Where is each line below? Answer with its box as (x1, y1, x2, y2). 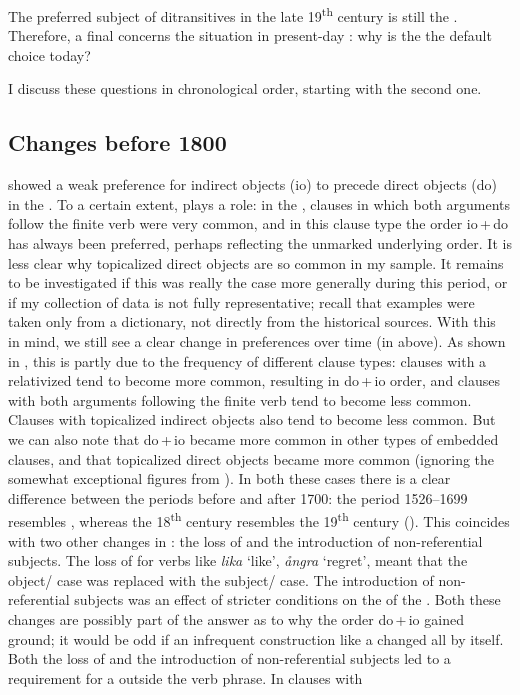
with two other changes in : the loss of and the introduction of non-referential (8, 530, 483, 551)
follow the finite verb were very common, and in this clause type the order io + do (8, 213, 509, 234)
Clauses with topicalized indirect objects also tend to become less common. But (8, 409, 496, 430)
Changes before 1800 (8, 127, 227, 158)
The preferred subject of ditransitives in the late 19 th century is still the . (8, 3, 458, 26)
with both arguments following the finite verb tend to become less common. (8, 389, 472, 410)
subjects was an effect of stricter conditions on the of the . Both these (74, 589, 501, 610)
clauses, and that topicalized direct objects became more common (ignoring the (8, 448, 495, 469)
